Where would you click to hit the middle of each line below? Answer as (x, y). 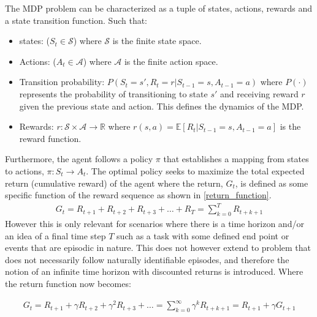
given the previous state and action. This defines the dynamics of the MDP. (162, 106)
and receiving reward (259, 93)
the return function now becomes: (68, 284)
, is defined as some (272, 183)
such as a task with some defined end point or (203, 235)
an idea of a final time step (55, 235)
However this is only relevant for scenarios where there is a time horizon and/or (155, 224)
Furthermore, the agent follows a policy (79, 159)
